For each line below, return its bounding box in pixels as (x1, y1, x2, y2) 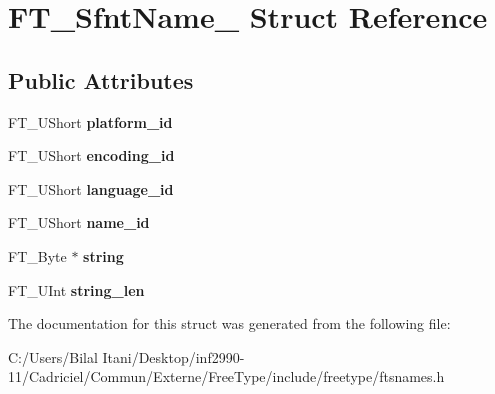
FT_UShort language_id (8, 178, 174, 199)
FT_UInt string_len (8, 279, 145, 300)
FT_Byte (8, 245, 67, 266)
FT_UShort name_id (8, 212, 150, 233)
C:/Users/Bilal (8, 346, 98, 367)
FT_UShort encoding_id (8, 145, 175, 166)
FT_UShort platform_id (8, 111, 173, 132)
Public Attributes (8, 64, 194, 95)
